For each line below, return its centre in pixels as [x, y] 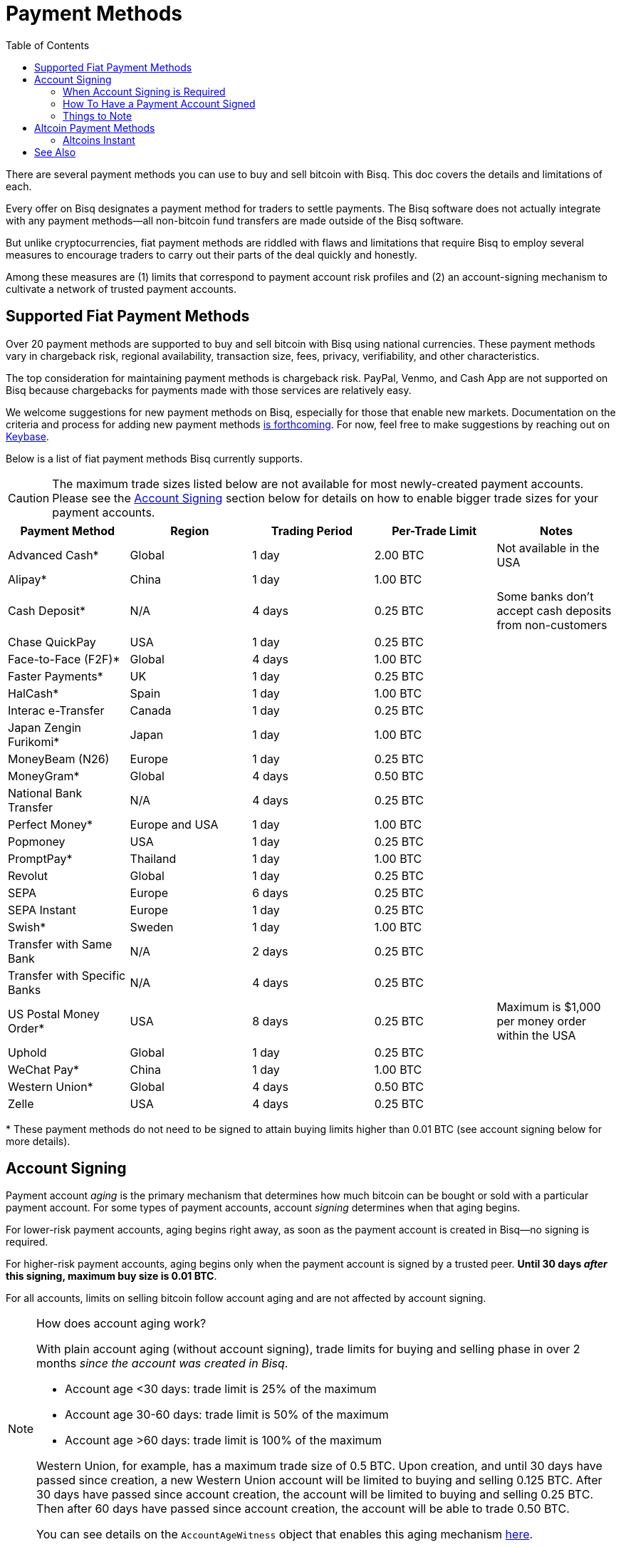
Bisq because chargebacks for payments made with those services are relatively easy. [209, 390]
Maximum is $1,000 [549, 1007]
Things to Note [98, 115]
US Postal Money [54, 1014]
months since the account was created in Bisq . [162, 1364]
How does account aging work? [121, 1324]
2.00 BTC [399, 555]
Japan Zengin [45, 727]
